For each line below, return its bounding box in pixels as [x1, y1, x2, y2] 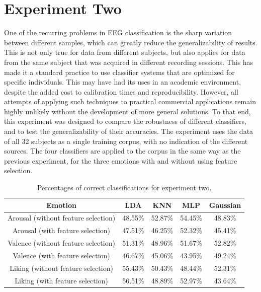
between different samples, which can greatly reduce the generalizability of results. [4, 37, 257, 47]
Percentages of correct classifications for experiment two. [37, 182, 212, 193]
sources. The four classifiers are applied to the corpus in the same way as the [4, 145, 241, 156]
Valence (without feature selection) [8, 238, 115, 248]
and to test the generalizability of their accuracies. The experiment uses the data [4, 126, 253, 136]
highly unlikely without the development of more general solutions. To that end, [4, 106, 251, 116]
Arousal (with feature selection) [13, 225, 111, 236]
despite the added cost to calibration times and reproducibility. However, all [4, 86, 238, 97]
